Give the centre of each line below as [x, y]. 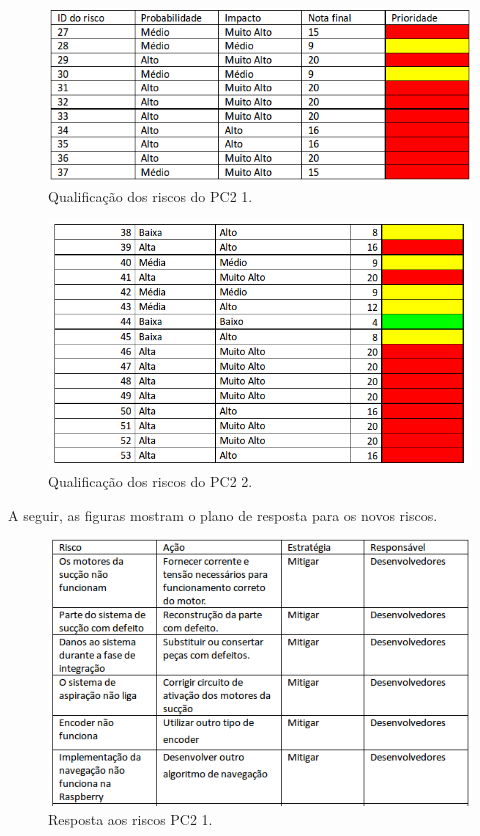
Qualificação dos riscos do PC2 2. [150, 480]
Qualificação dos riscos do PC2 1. [150, 195]
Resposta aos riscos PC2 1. [130, 819]
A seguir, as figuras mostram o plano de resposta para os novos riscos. [223, 514]
